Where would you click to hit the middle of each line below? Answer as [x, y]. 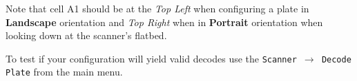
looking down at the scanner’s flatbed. [86, 35]
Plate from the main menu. [64, 72]
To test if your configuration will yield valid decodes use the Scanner [151, 58]
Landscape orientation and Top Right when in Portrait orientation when [164, 22]
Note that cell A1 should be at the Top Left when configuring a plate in [157, 8]
